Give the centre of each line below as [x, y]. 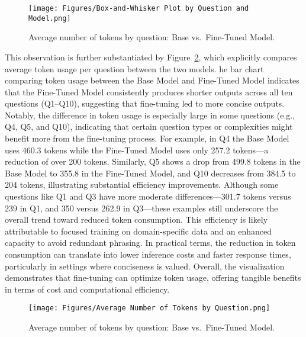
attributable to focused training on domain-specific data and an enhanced [138, 231]
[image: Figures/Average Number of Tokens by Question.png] [149, 308]
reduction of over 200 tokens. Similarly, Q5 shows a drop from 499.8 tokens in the [153, 161]
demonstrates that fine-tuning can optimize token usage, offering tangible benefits [153, 277]
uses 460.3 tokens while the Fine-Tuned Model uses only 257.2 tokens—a [137, 150]
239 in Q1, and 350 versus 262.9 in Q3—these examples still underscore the [141, 208]
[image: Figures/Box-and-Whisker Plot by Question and [139, 8]
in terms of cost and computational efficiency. [87, 289]
